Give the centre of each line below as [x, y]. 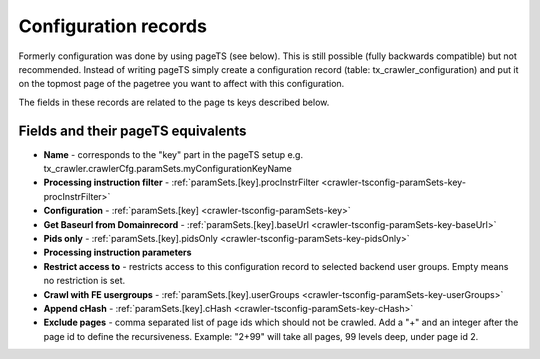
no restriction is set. [84, 281]
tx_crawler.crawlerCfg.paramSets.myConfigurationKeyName [167, 169]
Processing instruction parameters [117, 252]
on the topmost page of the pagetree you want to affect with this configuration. [181, 84]
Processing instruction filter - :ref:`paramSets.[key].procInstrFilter [181, 182]
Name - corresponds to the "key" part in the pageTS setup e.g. [173, 154]
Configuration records [112, 26]
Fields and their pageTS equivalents [132, 130]
